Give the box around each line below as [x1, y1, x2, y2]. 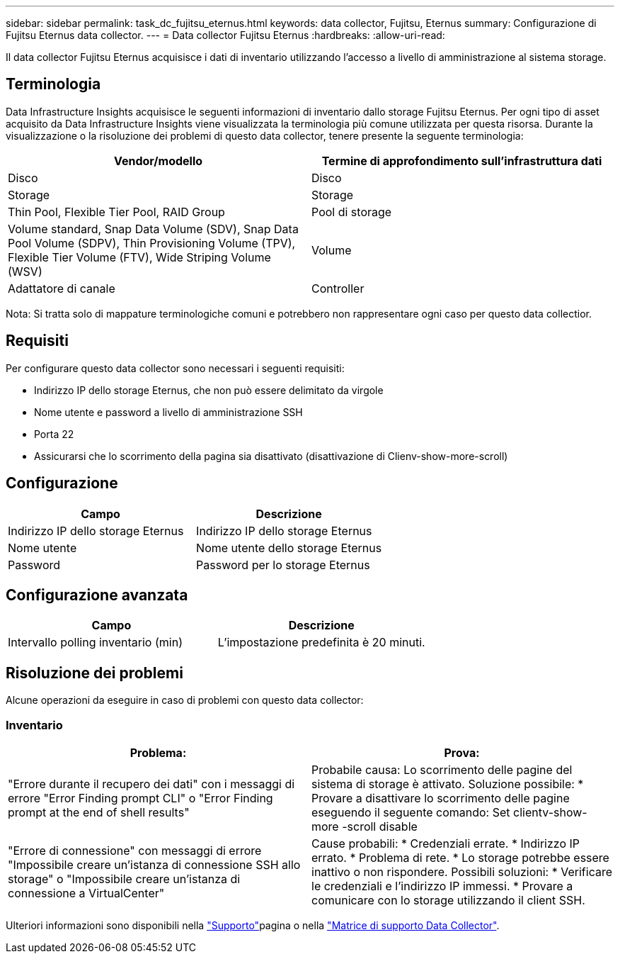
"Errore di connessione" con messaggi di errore [8, 843, 262, 858]
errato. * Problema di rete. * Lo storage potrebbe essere [311, 850, 609, 865]
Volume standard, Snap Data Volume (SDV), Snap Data [8, 221, 299, 236]
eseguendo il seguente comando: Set [311, 804, 510, 819]
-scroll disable [342, 819, 418, 834]
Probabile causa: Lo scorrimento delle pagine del [311, 762, 573, 777]
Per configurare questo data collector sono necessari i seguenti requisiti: [6, 361, 345, 374]
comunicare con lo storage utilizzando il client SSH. [311, 892, 585, 907]
